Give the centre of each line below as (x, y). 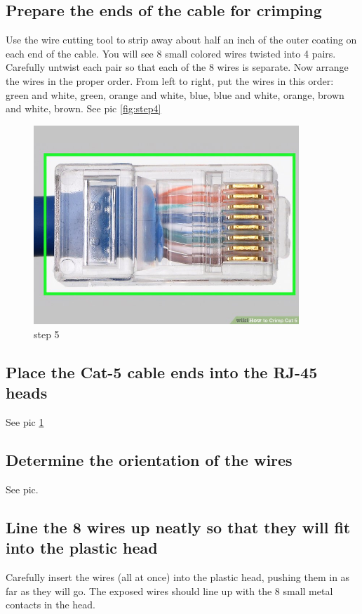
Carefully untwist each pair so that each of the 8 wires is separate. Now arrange (177, 67)
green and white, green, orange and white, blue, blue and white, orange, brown (175, 94)
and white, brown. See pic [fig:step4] (83, 108)
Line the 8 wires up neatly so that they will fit (178, 527)
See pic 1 (25, 422)
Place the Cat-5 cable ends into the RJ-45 (162, 372)
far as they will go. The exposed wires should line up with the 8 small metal (169, 590)
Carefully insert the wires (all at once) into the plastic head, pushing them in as (178, 576)
